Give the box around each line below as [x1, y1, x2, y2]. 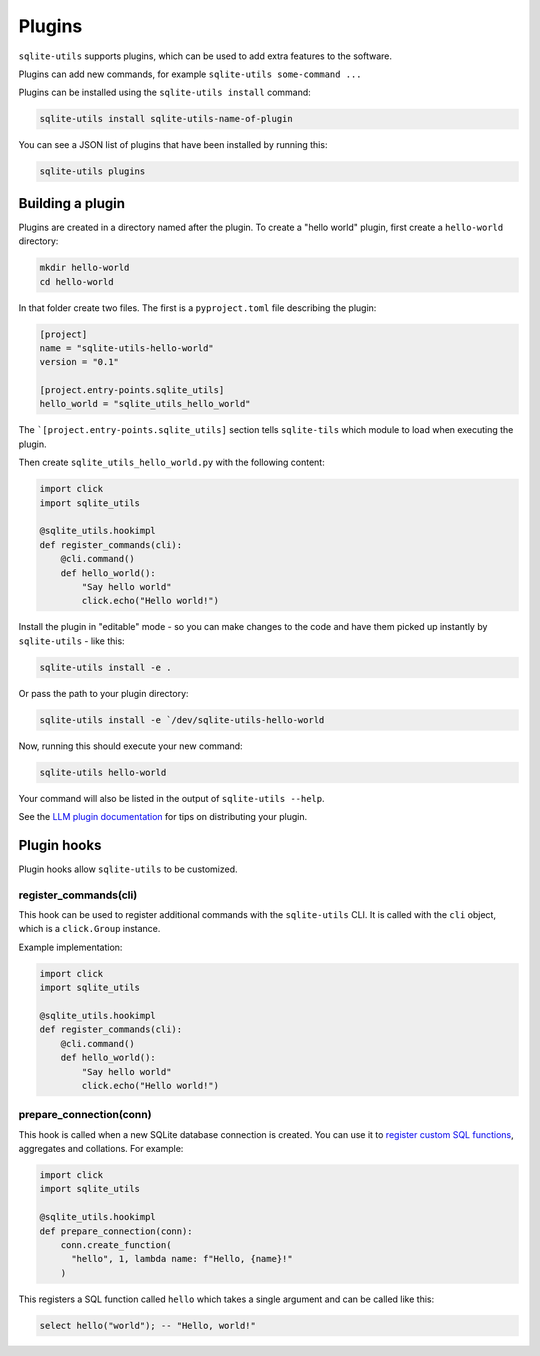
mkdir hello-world [39, 262, 130, 274]
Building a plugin [18, 195, 125, 212]
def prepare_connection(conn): [39, 1225, 194, 1237]
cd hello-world [39, 276, 114, 287]
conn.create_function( [60, 1240, 172, 1251]
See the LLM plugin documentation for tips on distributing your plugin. [18, 811, 308, 823]
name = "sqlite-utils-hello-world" [39, 342, 214, 354]
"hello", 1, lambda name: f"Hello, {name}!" [71, 1253, 294, 1265]
